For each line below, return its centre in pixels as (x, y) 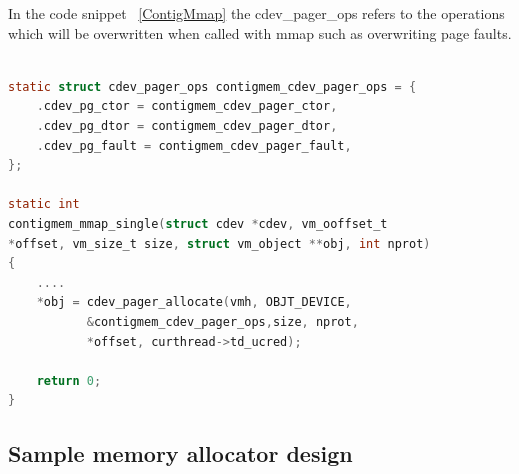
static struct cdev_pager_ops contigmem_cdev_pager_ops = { (212, 86)
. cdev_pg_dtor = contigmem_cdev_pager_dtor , (187, 125)
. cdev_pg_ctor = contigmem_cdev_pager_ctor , (187, 106)
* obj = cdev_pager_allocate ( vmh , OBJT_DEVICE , (194, 302)
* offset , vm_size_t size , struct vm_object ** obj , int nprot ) (219, 243)
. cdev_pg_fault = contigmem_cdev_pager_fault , (194, 145)
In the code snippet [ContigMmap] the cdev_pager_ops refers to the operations (256, 13)
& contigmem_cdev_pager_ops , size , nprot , (222, 321)
